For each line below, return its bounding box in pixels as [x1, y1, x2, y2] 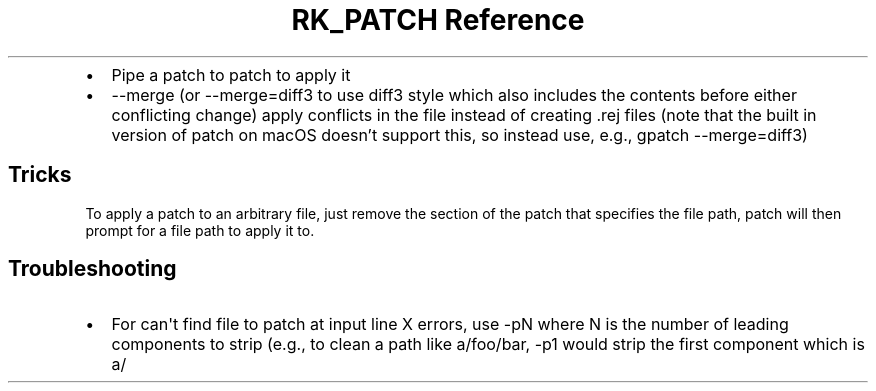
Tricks [8, 162, 72, 188]
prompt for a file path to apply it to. [85, 221, 315, 239]
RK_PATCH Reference [291, 3, 585, 37]
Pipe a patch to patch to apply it [111, 64, 351, 85]
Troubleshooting [8, 256, 177, 282]
